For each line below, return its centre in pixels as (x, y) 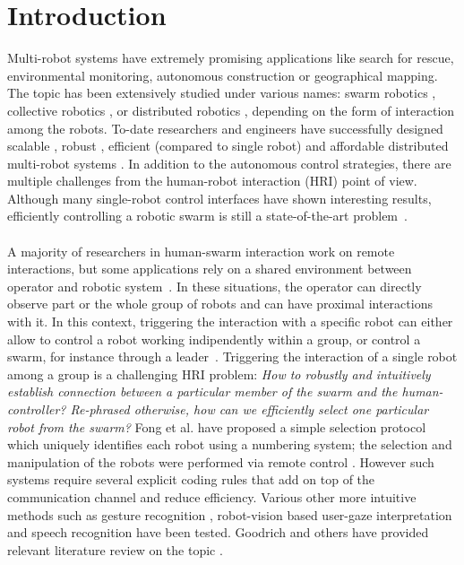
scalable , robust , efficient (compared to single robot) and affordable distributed (228, 146)
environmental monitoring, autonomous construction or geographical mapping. (223, 75)
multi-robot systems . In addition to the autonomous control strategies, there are (229, 163)
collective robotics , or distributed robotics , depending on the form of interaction (231, 110)
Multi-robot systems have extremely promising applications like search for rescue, (231, 58)
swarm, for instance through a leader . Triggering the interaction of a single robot (232, 356)
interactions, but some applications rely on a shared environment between (210, 269)
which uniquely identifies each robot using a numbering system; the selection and (230, 444)
